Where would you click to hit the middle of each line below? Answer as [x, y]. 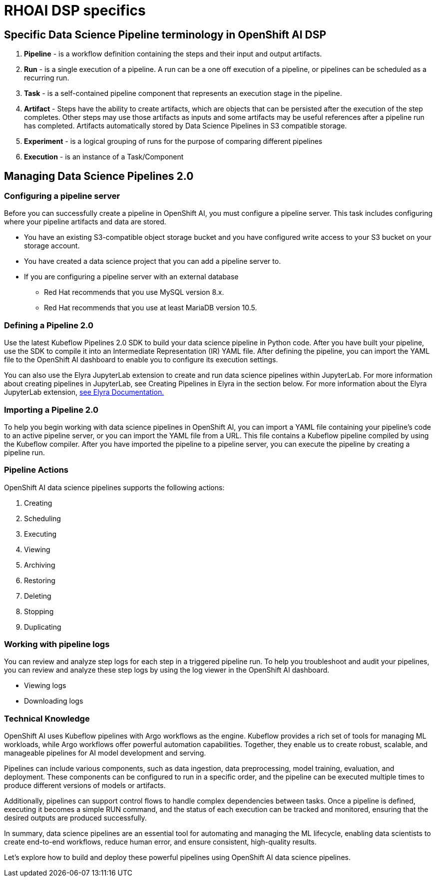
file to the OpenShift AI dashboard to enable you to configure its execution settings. [141, 360]
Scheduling [42, 518]
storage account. [52, 246]
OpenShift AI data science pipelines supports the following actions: [114, 487]
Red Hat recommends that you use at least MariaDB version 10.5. [151, 308]
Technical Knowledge [47, 718]
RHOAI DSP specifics [75, 10]
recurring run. [47, 78]
